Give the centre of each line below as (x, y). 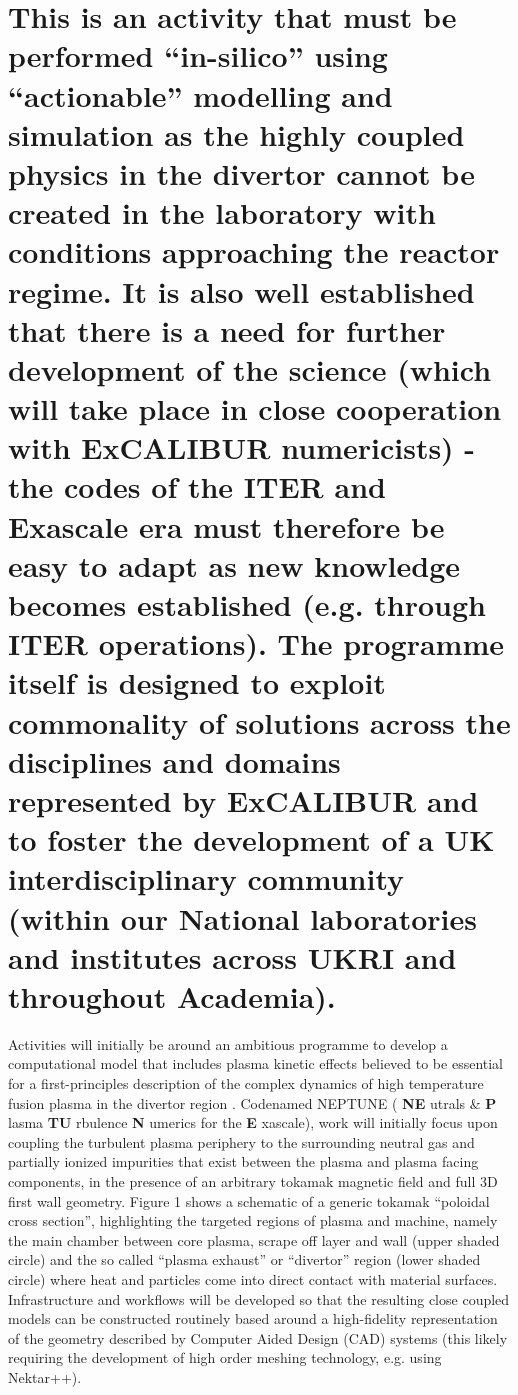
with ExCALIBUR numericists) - (242, 447)
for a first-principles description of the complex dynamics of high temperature (246, 1083)
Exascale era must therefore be (226, 525)
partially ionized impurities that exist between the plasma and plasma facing (243, 1161)
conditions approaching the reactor (254, 251)
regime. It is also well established (241, 290)
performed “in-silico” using (198, 55)
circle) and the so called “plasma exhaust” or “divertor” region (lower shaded (244, 1259)
